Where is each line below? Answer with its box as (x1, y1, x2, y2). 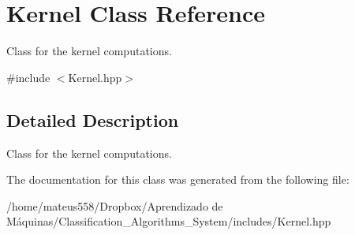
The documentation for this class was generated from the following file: (6, 171, 349, 188)
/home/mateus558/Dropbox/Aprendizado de (6, 197, 223, 214)
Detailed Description (6, 107, 179, 132)
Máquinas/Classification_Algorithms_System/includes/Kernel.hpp (6, 213, 331, 229)
